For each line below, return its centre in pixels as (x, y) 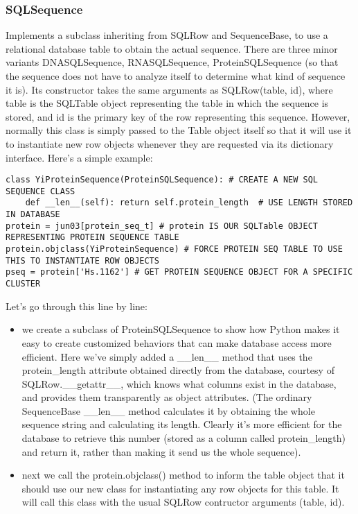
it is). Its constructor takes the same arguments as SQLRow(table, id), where (169, 89)
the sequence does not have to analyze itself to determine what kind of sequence (176, 76)
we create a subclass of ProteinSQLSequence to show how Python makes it (181, 329)
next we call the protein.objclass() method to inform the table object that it (183, 475)
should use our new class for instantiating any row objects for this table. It (180, 488)
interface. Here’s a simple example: (79, 157)
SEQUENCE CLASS (41, 191)
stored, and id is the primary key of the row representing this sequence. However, (178, 116)
